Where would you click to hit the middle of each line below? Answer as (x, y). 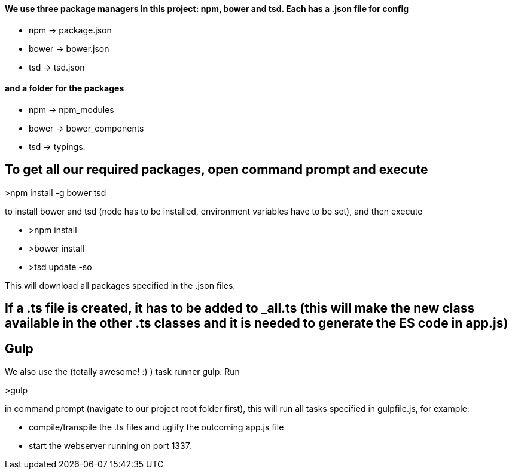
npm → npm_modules (71, 109)
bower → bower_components (86, 128)
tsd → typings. (57, 146)
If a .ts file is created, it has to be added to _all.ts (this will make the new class (240, 308)
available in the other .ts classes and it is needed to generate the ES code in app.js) (257, 323)
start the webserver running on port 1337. (110, 445)
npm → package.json (70, 30)
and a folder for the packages (65, 88)
